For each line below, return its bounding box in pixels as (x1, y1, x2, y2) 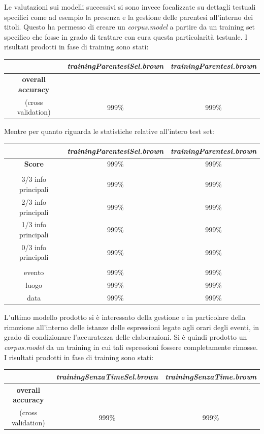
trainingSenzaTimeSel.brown (56, 371, 158, 382)
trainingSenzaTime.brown (165, 371, 256, 382)
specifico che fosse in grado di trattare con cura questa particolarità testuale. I (4, 31, 248, 42)
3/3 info (21, 174, 47, 184)
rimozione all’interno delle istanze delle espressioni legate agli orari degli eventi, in (4, 321, 259, 332)
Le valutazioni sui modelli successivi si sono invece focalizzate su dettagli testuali (4, 2, 256, 12)
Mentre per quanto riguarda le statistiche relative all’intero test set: (4, 126, 214, 137)
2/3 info (21, 196, 47, 207)
